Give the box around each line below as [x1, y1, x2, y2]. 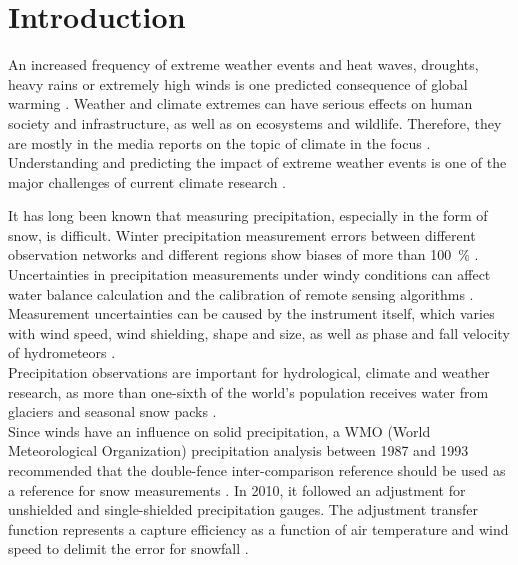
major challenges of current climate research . [8, 171, 286, 192]
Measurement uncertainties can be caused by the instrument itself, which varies [8, 303, 495, 324]
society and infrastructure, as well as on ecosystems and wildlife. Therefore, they [8, 112, 502, 133]
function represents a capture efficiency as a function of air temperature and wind [8, 518, 509, 539]
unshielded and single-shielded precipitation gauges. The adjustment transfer [8, 499, 479, 520]
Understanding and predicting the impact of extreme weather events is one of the [8, 152, 507, 173]
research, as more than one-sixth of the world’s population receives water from [8, 381, 489, 402]
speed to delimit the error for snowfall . [8, 538, 249, 559]
